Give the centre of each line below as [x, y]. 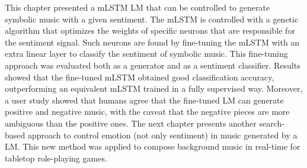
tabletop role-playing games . [56, 158]
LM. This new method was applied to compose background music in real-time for [153, 146]
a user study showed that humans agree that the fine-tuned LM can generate [144, 100]
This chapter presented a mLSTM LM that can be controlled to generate [137, 7]
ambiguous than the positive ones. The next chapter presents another [131, 123]
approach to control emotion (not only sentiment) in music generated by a [162, 135]
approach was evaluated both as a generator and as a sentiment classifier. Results [153, 65]
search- [272, 123]
